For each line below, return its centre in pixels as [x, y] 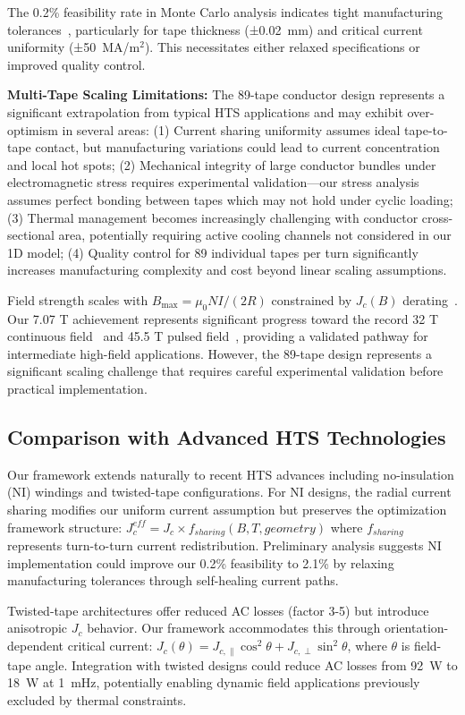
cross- [437, 217]
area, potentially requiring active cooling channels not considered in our [255, 235]
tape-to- [426, 129]
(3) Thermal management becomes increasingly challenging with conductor [213, 217]
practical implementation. [77, 389]
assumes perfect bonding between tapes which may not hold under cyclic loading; [230, 199]
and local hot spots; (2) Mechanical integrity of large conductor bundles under [222, 164]
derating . [430, 299]
